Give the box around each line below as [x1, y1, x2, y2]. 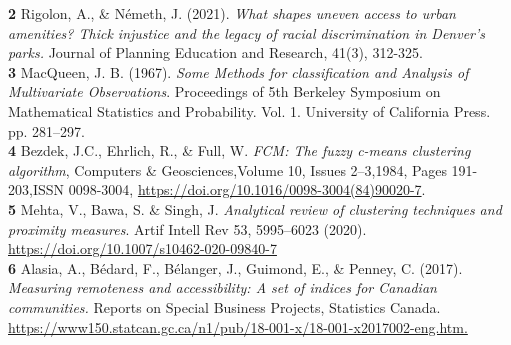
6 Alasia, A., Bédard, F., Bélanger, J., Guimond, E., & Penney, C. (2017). [8, 257, 463, 278]
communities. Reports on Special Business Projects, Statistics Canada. [8, 296, 441, 317]
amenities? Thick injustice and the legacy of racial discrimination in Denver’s [8, 22, 486, 43]
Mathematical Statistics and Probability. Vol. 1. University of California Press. [8, 100, 491, 121]
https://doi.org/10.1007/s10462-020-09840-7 [8, 238, 277, 259]
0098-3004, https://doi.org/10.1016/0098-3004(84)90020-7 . [68, 179, 426, 200]
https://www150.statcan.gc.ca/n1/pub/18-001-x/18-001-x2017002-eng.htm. [8, 316, 468, 337]
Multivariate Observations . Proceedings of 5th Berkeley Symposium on [8, 81, 441, 102]
